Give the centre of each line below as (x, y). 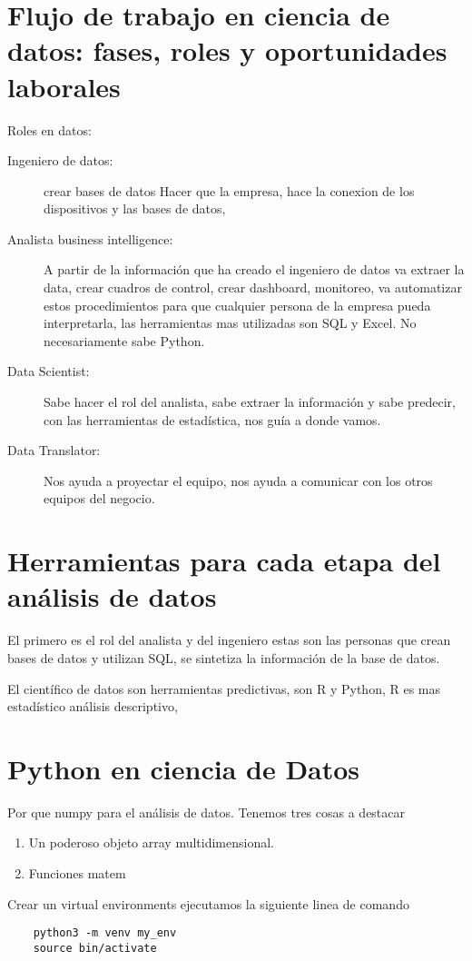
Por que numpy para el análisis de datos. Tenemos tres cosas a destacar (206, 812)
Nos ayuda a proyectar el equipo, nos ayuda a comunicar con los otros (238, 480)
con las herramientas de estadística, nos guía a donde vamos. (212, 419)
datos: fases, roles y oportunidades (227, 50)
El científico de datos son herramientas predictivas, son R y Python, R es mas (224, 688)
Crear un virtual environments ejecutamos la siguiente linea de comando (208, 903)
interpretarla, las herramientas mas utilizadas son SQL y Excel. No (230, 323)
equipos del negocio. (99, 498)
